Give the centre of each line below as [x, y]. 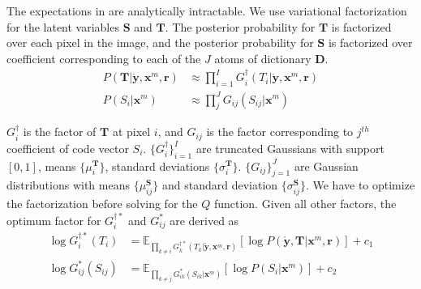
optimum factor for [54, 220]
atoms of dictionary [263, 58]
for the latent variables [63, 26]
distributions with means [68, 185]
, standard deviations [157, 166]
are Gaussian [326, 166]
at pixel [131, 132]
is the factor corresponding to [280, 132]
